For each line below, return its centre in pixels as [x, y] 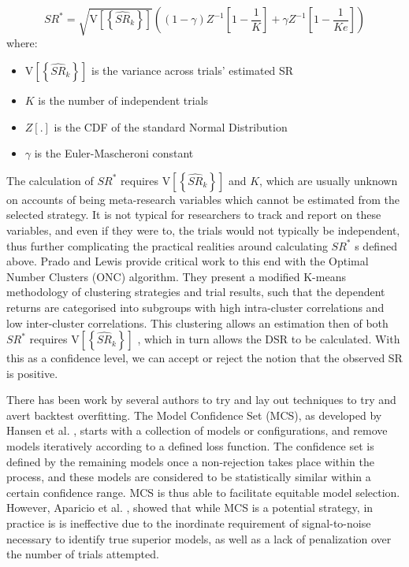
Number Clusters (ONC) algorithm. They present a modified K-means [176, 276]
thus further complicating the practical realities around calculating [167, 245]
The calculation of [50, 180]
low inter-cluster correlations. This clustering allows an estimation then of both [197, 322]
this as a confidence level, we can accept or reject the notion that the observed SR [204, 358]
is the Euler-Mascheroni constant [114, 153]
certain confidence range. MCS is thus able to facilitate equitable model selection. [203, 492]
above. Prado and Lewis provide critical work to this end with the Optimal [188, 261]
